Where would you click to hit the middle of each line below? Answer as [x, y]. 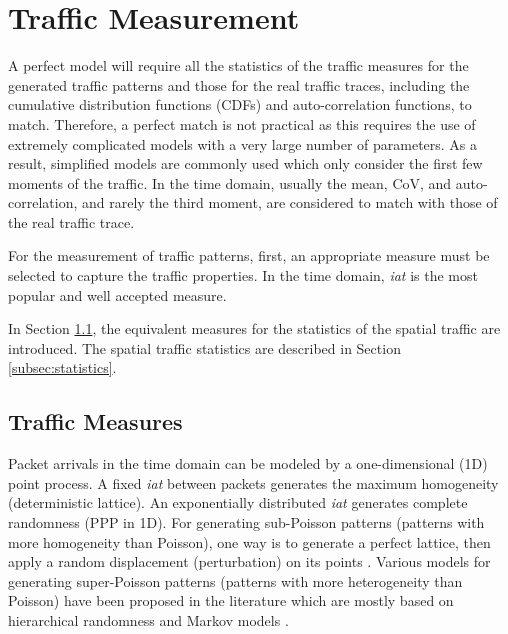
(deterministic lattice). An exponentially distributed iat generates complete [238, 502]
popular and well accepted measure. [117, 294]
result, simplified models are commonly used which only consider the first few [245, 163]
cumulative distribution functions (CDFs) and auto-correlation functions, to [240, 104]
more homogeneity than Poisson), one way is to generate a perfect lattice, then [249, 541]
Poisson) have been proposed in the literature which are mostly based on [231, 600]
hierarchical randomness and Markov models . [148, 619]
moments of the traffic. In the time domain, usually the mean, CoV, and [230, 182]
